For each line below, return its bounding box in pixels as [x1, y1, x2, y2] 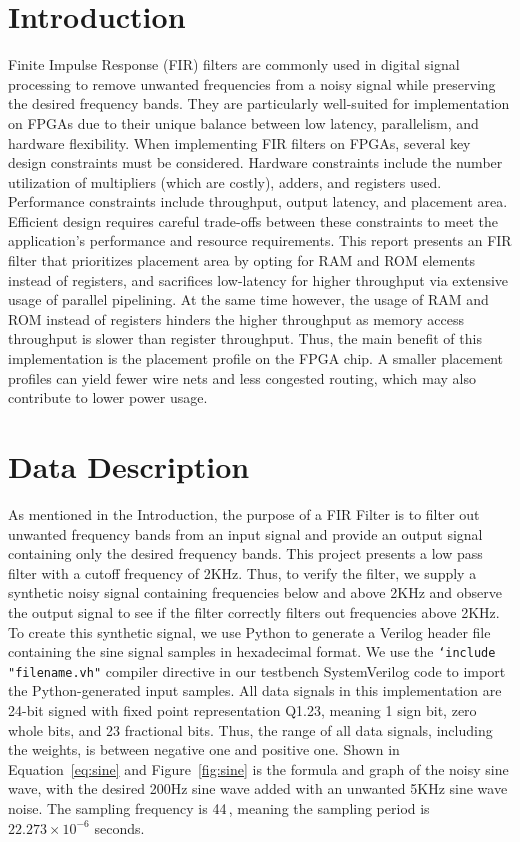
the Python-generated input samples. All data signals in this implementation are [8, 680, 502, 701]
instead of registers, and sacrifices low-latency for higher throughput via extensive [8, 269, 509, 290]
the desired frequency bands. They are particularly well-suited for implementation [8, 93, 510, 114]
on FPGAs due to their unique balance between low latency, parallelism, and [8, 112, 479, 133]
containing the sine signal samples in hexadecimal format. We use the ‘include [8, 641, 496, 662]
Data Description [8, 446, 250, 486]
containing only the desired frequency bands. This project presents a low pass [8, 543, 483, 564]
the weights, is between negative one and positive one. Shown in [8, 739, 400, 760]
